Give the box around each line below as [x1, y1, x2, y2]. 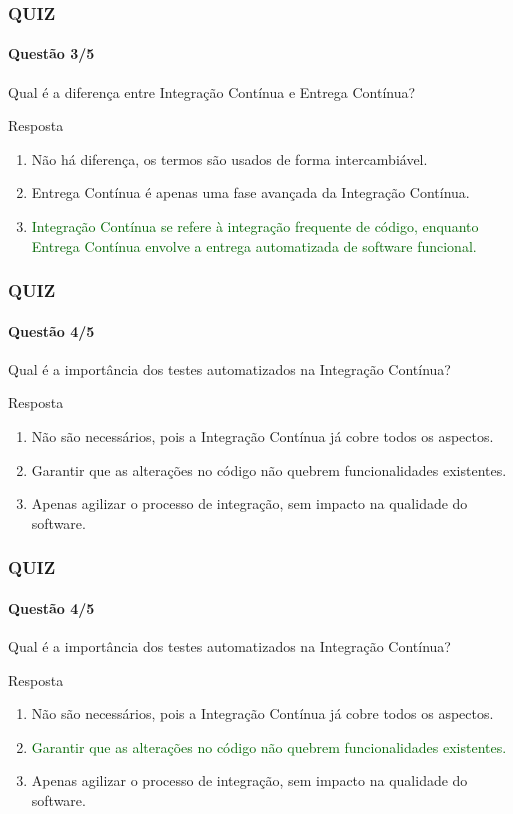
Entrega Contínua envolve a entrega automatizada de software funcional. [31, 235, 477, 256]
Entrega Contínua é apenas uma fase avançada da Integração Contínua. [31, 182, 470, 203]
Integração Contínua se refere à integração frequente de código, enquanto [31, 216, 479, 237]
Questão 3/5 [8, 43, 95, 64]
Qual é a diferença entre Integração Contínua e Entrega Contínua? [8, 81, 416, 102]
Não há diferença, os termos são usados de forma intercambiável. [31, 148, 428, 169]
